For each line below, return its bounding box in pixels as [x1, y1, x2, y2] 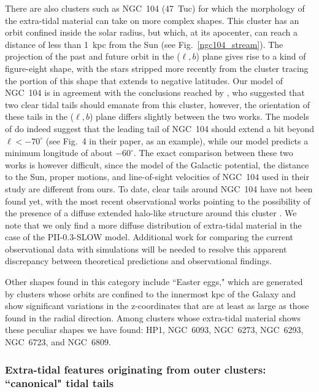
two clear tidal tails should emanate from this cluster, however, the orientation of [5, 98, 310, 111]
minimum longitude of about [5, 146, 113, 159]
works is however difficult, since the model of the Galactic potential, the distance [5, 158, 309, 171]
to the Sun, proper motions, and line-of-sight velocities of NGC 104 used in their [5, 170, 309, 183]
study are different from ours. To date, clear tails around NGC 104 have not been [5, 182, 313, 195]
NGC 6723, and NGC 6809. [5, 335, 111, 348]
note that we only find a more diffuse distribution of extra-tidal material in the [5, 218, 302, 231]
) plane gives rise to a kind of [196, 50, 306, 63]
